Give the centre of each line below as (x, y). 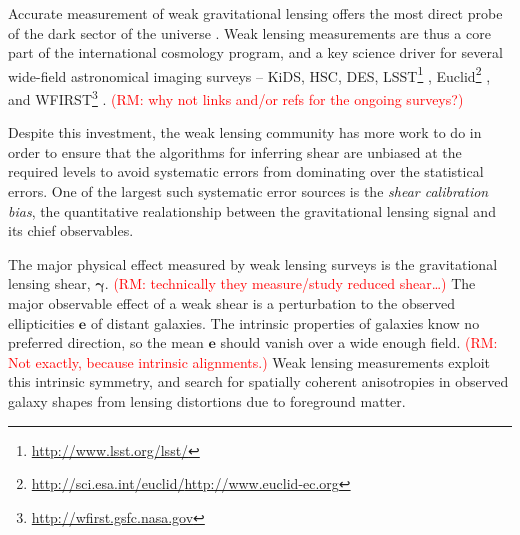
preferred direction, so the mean (106, 342)
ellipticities (41, 322)
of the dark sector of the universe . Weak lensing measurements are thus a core (249, 32)
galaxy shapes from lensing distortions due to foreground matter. (207, 401)
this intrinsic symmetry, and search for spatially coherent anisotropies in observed (258, 381)
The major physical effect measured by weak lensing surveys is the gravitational (253, 263)
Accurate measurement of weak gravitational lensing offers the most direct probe (255, 13)
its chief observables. (71, 230)
